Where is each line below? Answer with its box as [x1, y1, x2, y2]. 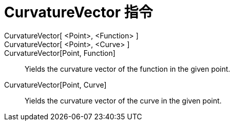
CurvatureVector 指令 [4, 4, 153, 21]
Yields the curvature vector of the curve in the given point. [25, 96, 222, 105]
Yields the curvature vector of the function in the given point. [25, 64, 230, 73]
